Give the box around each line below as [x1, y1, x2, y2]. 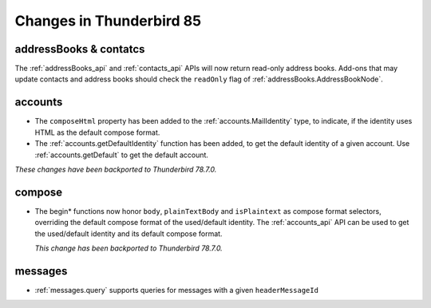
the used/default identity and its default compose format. [34, 228, 223, 239]
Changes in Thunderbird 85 [14, 12, 202, 30]
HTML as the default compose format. [34, 128, 160, 137]
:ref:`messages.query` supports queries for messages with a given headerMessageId [34, 285, 319, 294]
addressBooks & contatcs [14, 42, 145, 56]
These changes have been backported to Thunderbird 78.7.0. [14, 164, 217, 174]
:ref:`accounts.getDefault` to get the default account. [34, 150, 209, 160]
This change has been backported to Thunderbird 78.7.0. [34, 243, 223, 253]
